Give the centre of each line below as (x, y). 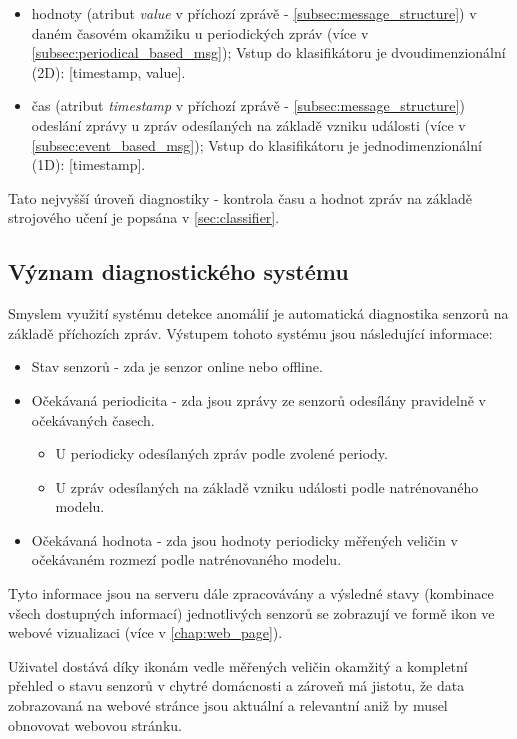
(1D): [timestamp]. (88, 164)
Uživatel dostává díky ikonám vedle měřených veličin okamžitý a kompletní (238, 665)
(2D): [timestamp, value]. (108, 71)
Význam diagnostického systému (178, 271)
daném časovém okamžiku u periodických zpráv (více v (200, 32)
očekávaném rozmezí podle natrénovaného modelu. (186, 559)
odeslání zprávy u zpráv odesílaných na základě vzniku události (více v (248, 124)
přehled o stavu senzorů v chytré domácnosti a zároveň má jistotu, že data (236, 685)
